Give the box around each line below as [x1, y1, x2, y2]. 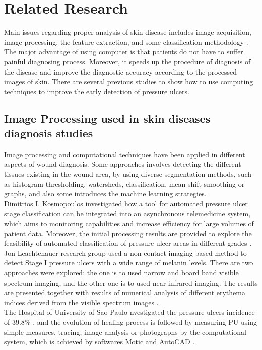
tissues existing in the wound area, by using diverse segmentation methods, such [4, 169, 252, 179]
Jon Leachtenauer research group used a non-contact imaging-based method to [4, 247, 247, 258]
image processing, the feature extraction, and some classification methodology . [4, 36, 248, 47]
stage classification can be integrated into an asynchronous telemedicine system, [4, 208, 251, 219]
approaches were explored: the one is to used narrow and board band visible [4, 267, 239, 277]
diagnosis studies [4, 125, 93, 141]
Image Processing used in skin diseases [4, 110, 211, 126]
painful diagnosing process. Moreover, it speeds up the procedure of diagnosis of [4, 56, 251, 66]
